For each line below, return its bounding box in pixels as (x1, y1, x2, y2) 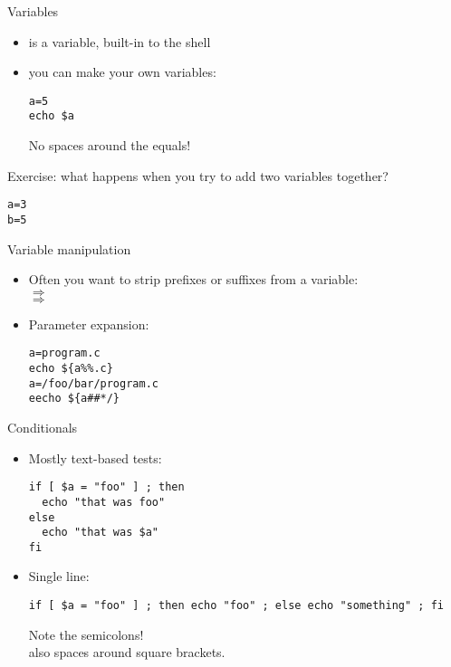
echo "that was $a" (42, 526, 158, 539)
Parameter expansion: (28, 314, 149, 333)
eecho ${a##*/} (28, 392, 120, 405)
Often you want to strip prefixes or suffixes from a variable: (28, 270, 359, 289)
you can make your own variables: (28, 62, 216, 81)
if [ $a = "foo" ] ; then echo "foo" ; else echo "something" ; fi (28, 599, 444, 613)
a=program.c (28, 347, 101, 360)
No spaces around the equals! (28, 136, 191, 155)
